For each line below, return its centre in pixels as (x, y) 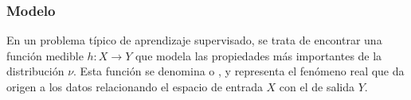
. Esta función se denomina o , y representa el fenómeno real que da (239, 71)
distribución (35, 71)
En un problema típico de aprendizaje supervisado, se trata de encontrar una (194, 40)
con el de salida (317, 87)
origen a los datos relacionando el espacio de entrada (135, 87)
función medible (45, 55)
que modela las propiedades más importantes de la (258, 55)
